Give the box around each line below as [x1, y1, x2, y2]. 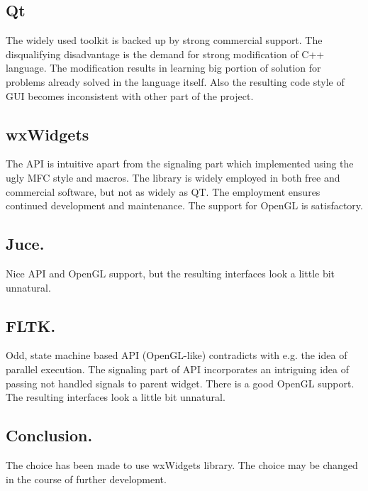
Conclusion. [6, 424, 93, 446]
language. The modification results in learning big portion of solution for [6, 60, 321, 75]
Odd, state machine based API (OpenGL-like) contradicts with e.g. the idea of [6, 348, 347, 363]
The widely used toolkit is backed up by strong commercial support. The [6, 33, 323, 48]
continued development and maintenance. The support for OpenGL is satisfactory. [6, 198, 363, 213]
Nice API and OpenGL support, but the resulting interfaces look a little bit [6, 265, 335, 280]
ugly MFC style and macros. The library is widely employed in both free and [6, 170, 340, 184]
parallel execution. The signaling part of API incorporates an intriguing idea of [6, 361, 349, 376]
